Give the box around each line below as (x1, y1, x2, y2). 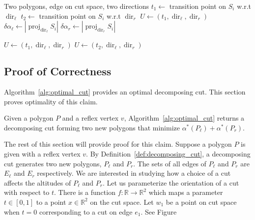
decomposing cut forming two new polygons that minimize (4, 122, 180, 132)
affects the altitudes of (4, 177, 71, 188)
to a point (36, 196, 66, 207)
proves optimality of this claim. (4, 96, 98, 106)
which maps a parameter (148, 187, 223, 197)
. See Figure (141, 206, 177, 217)
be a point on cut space (166, 196, 237, 207)
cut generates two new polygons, (4, 158, 102, 168)
